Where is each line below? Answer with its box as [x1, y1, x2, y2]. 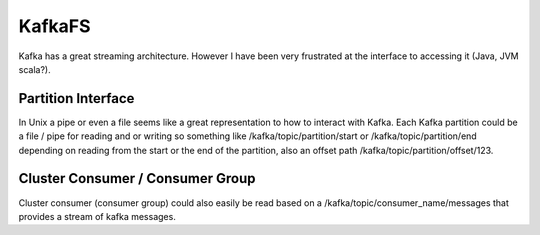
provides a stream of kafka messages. [18, 210, 177, 222]
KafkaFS [18, 15, 91, 37]
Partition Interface [18, 90, 135, 107]
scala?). [18, 63, 51, 75]
